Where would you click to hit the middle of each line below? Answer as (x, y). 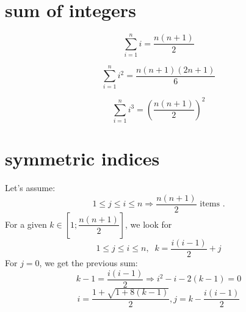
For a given (26, 224)
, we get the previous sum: (89, 263)
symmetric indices (82, 158)
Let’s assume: (30, 188)
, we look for (149, 224)
